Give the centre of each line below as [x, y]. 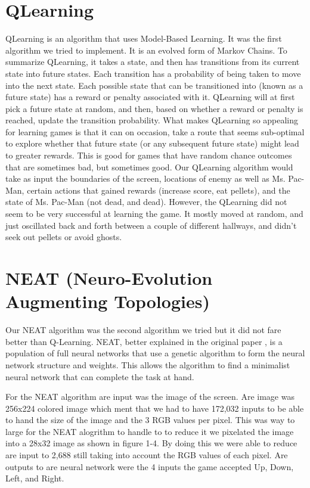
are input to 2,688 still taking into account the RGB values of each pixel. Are [147, 455]
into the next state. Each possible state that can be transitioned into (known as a [154, 85]
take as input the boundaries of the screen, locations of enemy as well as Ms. [145, 178]
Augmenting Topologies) [108, 301]
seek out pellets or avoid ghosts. [64, 237]
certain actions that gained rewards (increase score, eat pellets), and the [159, 190]
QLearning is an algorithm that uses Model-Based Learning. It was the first [144, 38]
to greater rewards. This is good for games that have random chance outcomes [149, 155]
